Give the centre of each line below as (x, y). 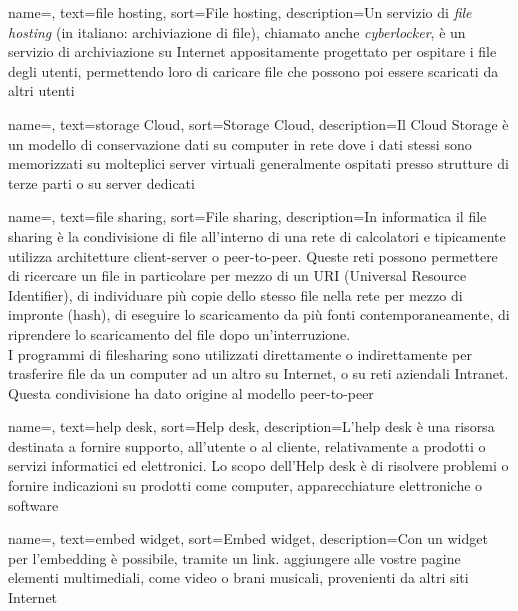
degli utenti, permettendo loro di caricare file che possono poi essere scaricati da (253, 70)
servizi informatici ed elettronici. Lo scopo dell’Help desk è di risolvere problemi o (258, 465)
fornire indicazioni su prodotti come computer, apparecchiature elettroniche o (245, 485)
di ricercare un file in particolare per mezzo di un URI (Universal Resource (237, 275)
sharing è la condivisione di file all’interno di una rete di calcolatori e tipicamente (257, 235)
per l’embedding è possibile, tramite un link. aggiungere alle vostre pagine (234, 557)
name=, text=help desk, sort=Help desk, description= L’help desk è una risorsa (251, 426)
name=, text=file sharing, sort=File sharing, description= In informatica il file (247, 216)
